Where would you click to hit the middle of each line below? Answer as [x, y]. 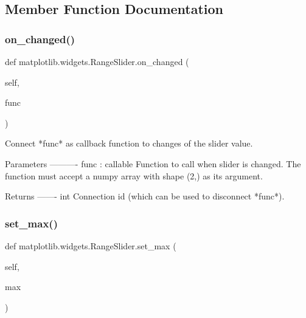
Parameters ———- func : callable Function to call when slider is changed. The [153, 163]
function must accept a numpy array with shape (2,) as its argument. [134, 175]
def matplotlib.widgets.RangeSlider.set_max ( [91, 245]
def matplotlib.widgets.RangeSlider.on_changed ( [97, 61]
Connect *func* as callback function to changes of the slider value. [129, 143]
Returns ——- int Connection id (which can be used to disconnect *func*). [145, 196]
